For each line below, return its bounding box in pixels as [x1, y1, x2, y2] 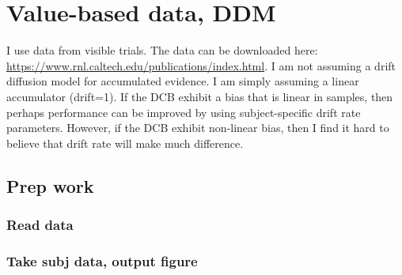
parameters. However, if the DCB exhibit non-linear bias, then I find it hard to [6, 119, 389, 136]
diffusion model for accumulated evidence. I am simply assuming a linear [6, 73, 359, 89]
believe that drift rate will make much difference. [6, 134, 244, 151]
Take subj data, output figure [6, 251, 198, 270]
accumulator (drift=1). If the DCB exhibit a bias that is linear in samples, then [6, 88, 393, 104]
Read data [6, 214, 74, 234]
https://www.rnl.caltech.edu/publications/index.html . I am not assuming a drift [6, 57, 396, 73]
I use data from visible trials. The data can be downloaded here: [6, 42, 318, 58]
